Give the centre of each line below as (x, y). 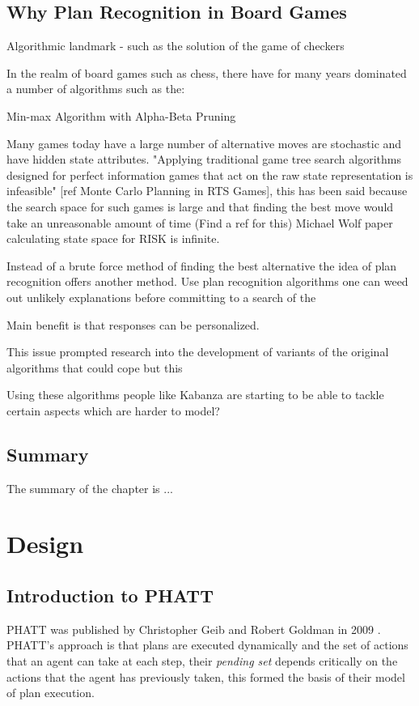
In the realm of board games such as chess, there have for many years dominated (207, 72)
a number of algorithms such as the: (96, 89)
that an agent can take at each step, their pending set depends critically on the (202, 661)
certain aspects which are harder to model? (113, 410)
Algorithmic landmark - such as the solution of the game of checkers (176, 46)
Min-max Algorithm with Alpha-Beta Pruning (121, 115)
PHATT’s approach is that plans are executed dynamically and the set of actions (207, 645)
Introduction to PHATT (110, 595)
